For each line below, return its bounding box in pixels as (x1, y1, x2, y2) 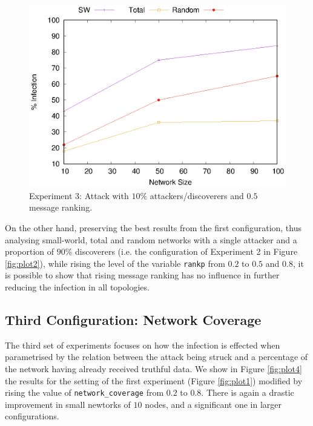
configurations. (5, 410, 59, 422)
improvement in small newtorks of (5, 398, 131, 410)
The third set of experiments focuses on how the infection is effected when (5, 338, 280, 351)
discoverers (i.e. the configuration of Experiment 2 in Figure (75, 245, 298, 258)
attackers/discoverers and (150, 189, 244, 202)
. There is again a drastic (201, 386, 294, 399)
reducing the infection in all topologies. (5, 280, 150, 293)
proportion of (5, 245, 54, 258)
